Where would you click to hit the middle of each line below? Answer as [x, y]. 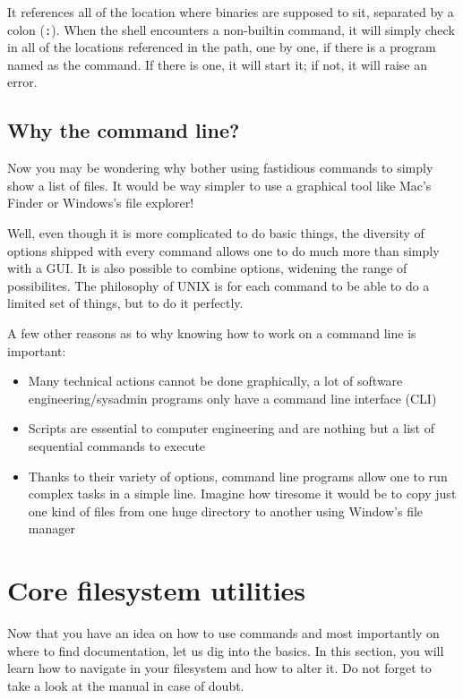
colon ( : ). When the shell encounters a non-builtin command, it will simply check [231, 29]
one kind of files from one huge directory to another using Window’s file [226, 511]
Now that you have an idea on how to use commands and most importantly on [223, 633]
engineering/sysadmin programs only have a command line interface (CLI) [232, 398]
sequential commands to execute [117, 445]
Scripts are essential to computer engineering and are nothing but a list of [231, 428]
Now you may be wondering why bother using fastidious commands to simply [220, 168]
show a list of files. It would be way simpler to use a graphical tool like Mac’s [219, 185]
